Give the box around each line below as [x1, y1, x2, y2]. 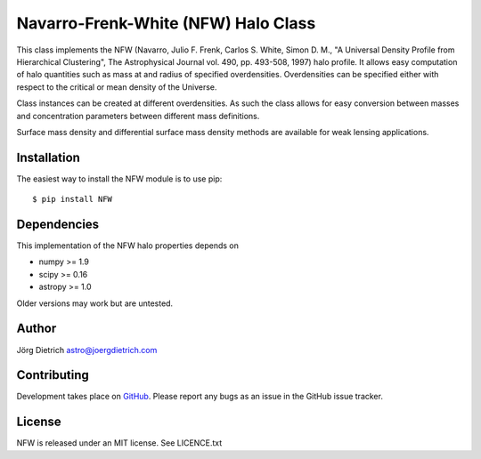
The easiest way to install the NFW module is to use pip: [16, 173, 223, 184]
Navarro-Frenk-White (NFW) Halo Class [16, 13, 316, 33]
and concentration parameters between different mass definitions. [16, 110, 260, 121]
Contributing [16, 367, 89, 382]
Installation [16, 149, 80, 165]
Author [16, 321, 57, 336]
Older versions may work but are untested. [16, 298, 174, 309]
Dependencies [16, 217, 100, 231]
